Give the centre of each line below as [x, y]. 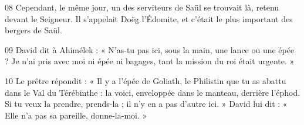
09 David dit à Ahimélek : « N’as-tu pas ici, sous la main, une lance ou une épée [150, 49]
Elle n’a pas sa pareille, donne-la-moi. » [76, 115]
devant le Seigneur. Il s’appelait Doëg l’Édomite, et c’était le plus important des [149, 18]
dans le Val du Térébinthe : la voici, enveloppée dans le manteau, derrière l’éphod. [153, 92]
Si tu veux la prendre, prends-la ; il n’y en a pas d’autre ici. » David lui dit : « [146, 104]
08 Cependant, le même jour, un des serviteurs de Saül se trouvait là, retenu [142, 7]
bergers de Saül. [33, 30]
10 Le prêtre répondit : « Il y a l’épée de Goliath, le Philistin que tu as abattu [146, 80]
